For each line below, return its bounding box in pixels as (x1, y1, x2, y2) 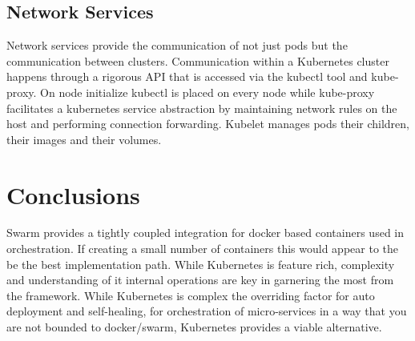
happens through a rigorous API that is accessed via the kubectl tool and (6, 68, 368, 85)
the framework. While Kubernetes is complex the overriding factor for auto (6, 287, 375, 303)
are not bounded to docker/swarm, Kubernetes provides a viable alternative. (6, 319, 382, 335)
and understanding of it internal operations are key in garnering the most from (6, 271, 394, 288)
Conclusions (6, 178, 140, 211)
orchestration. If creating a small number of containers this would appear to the (6, 240, 398, 257)
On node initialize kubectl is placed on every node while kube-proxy (40, 83, 375, 100)
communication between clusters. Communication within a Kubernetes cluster (6, 52, 389, 69)
